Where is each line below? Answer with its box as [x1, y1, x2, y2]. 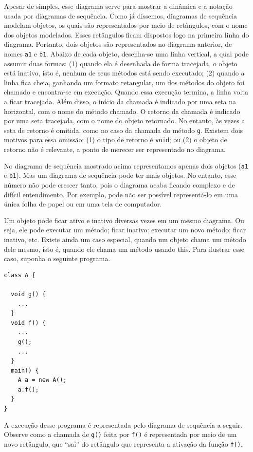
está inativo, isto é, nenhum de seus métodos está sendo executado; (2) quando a [4, 68, 245, 78]
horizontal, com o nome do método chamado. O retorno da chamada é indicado [4, 106, 240, 116]
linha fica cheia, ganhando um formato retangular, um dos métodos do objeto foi [4, 77, 245, 87]
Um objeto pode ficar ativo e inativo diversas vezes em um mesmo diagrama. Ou [4, 215, 244, 225]
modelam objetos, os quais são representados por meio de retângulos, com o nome [4, 20, 248, 30]
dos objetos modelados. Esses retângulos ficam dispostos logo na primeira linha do [4, 29, 249, 39]
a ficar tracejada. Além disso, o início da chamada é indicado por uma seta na [4, 96, 236, 106]
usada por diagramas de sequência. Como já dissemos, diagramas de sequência [4, 10, 237, 20]
